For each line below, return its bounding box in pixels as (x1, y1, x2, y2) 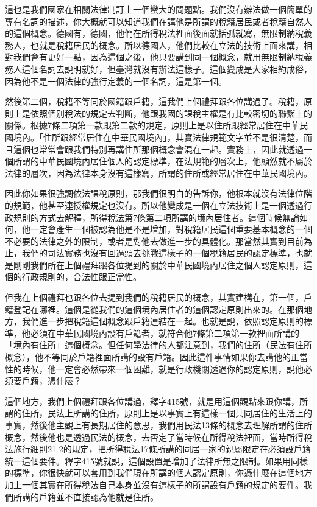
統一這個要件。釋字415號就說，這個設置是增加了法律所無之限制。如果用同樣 (5, 454, 308, 467)
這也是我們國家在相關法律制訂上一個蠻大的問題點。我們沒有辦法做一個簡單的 (5, 3, 312, 15)
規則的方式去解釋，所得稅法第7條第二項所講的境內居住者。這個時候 (13, 211, 282, 223)
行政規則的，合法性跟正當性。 (21, 270, 141, 283)
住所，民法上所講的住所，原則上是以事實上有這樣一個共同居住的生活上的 (21, 407, 312, 419)
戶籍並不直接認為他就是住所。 (38, 490, 158, 503)
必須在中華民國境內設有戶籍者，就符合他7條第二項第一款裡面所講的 (30, 326, 299, 339)
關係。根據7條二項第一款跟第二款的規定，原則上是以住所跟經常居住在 (5, 119, 282, 131)
